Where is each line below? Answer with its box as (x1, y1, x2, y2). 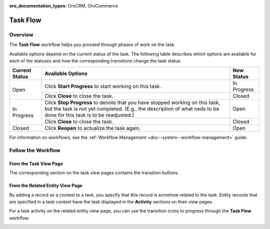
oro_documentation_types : (9, 3, 67, 8)
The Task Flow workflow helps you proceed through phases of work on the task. (9, 41, 176, 47)
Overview (9, 31, 33, 38)
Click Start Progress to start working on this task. (44, 83, 161, 90)
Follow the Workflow (9, 147, 60, 154)
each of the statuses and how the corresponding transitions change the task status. (9, 57, 182, 63)
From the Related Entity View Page (9, 182, 82, 188)
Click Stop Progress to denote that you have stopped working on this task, (44, 99, 220, 106)
